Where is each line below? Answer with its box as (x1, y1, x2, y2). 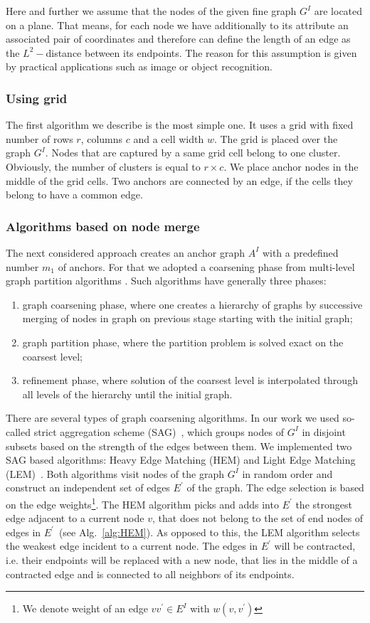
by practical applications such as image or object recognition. (6, 59, 273, 74)
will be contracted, (274, 538, 356, 553)
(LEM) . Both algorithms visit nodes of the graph (6, 466, 224, 481)
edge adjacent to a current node (6, 511, 144, 526)
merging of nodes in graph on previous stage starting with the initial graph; (22, 311, 353, 326)
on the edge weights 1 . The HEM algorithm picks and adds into (6, 494, 279, 511)
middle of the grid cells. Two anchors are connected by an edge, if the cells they (6, 173, 353, 188)
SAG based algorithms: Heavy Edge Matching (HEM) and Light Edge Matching (6, 452, 356, 467)
